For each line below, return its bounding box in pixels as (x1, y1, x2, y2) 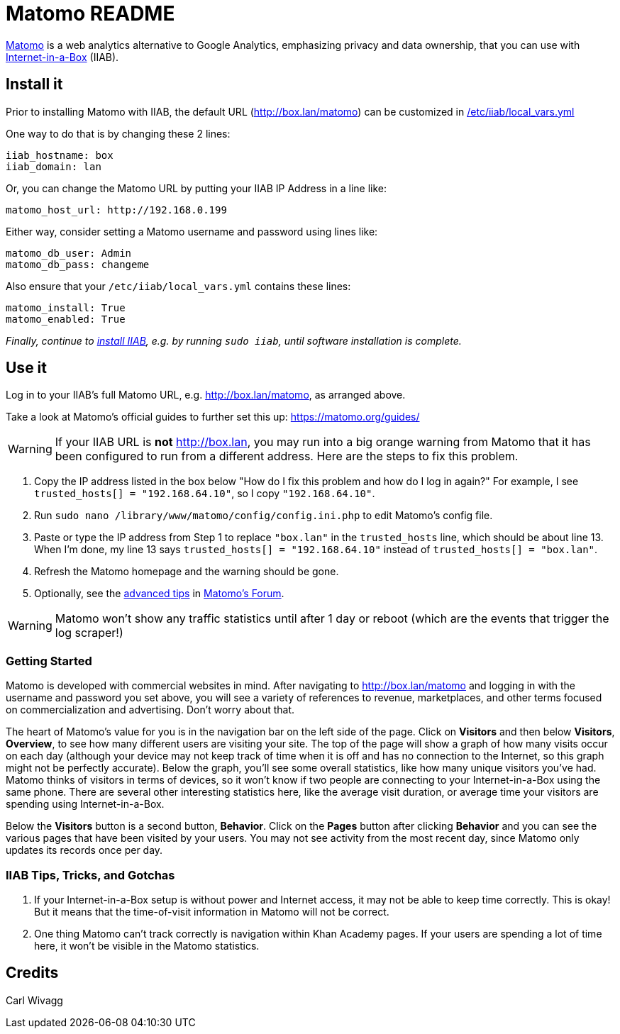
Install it (6, 75, 63, 94)
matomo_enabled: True (6, 313, 126, 325)
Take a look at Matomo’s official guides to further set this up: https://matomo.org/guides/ (6, 411, 420, 423)
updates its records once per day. (6, 844, 163, 857)
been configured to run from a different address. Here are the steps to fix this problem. (55, 449, 519, 464)
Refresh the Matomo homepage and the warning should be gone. (34, 565, 339, 578)
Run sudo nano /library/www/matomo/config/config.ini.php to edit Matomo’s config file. (34, 509, 493, 522)
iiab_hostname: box (6, 149, 114, 161)
